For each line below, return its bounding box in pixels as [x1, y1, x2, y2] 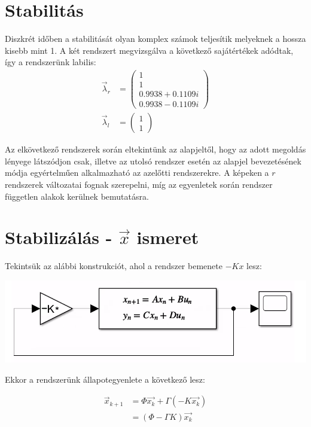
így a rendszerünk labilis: [5, 56, 96, 68]
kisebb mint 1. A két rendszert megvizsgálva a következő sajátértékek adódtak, [5, 44, 294, 56]
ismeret [136, 225, 199, 249]
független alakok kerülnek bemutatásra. [5, 190, 149, 202]
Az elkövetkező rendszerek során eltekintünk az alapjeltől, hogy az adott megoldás [5, 143, 306, 155]
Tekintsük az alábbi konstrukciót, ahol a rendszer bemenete [5, 260, 222, 272]
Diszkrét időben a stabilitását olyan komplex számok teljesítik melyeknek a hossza [5, 32, 306, 45]
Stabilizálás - [5, 225, 112, 249]
